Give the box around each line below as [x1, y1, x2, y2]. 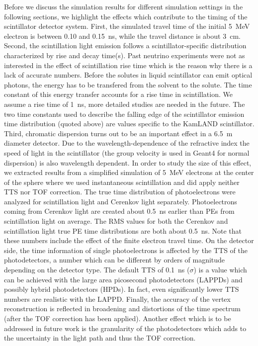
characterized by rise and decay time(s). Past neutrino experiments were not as [4, 50, 245, 60]
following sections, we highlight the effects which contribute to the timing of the [4, 11, 248, 21]
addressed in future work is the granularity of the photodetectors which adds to [4, 323, 247, 333]
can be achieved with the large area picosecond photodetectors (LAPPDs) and [4, 274, 243, 284]
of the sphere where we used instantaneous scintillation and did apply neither [4, 176, 240, 187]
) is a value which [193, 264, 247, 275]
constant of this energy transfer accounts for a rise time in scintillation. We [4, 89, 233, 99]
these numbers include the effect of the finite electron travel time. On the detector [4, 235, 254, 246]
